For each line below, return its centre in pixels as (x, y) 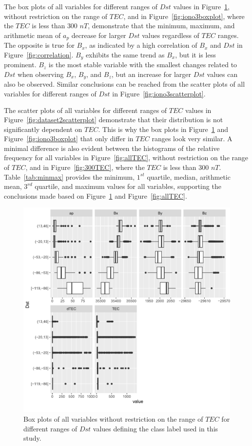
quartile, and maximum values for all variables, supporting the (128, 186)
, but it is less (195, 54)
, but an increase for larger (151, 74)
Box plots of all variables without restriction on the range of (113, 418)
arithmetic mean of (32, 35)
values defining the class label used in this (155, 428)
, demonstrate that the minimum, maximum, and (161, 26)
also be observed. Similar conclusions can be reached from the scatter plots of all (125, 84)
